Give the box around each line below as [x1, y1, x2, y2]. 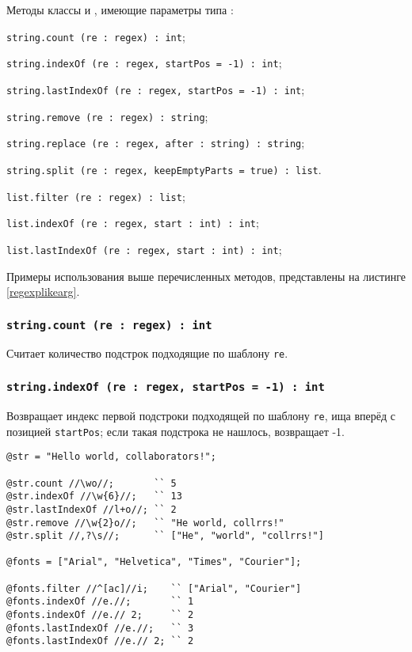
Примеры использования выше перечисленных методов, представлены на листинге [6, 267, 406, 284]
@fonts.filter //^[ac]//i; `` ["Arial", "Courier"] [6, 582, 302, 594]
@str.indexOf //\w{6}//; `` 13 [6, 491, 182, 502]
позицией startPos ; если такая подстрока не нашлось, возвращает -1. [6, 423, 345, 439]
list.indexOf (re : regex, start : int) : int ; [6, 214, 259, 231]
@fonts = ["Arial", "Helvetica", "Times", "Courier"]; [6, 556, 302, 568]
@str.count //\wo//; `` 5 [6, 477, 177, 489]
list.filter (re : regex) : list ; [6, 188, 185, 204]
